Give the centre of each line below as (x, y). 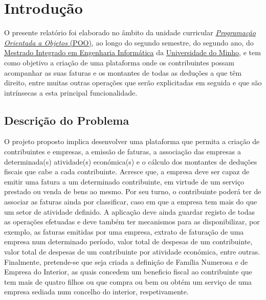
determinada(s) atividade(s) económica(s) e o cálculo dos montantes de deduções (131, 161)
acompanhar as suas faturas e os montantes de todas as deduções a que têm (123, 72)
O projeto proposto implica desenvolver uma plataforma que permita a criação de (132, 141)
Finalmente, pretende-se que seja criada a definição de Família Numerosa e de (126, 261)
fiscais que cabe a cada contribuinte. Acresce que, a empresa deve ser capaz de (127, 171)
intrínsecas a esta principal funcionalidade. (71, 92)
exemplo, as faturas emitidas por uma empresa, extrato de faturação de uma (124, 231)
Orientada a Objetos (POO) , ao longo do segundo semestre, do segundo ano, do (129, 42)
